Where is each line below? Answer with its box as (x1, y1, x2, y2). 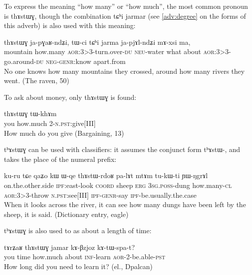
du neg (36, 56, 57, 66)
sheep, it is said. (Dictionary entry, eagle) (4, 209, 128, 219)
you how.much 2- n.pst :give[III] (4, 118, 96, 128)
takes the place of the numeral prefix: (4, 153, 117, 164)
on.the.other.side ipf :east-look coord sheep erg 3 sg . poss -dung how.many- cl (4, 180, 232, 190)
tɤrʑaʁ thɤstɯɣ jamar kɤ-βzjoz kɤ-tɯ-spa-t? (4, 242, 135, 252)
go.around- (4, 56, 36, 66)
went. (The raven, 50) (4, 75, 69, 86)
